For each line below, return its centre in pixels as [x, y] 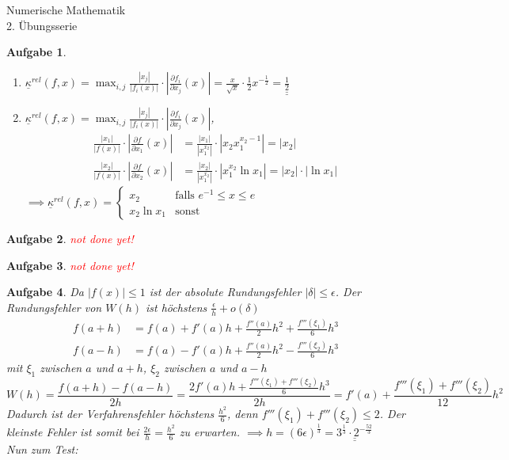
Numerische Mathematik [66, 10]
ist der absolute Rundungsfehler [225, 292]
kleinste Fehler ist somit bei [73, 432]
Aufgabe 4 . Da [45, 292]
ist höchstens [177, 307]
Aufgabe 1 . [36, 52]
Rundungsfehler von [54, 307]
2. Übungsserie [42, 25]
